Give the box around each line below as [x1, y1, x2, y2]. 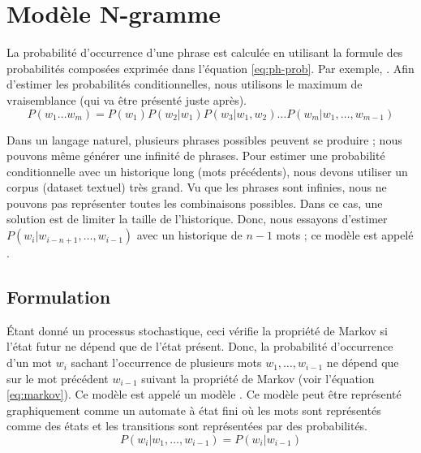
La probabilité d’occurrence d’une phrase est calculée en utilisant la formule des [6, 44, 403, 61]
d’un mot [6, 354, 53, 371]
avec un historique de [136, 226, 243, 244]
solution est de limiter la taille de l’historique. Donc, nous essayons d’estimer [6, 210, 388, 227]
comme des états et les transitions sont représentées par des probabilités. [6, 417, 368, 434]
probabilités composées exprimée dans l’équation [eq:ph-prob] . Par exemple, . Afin [6, 59, 415, 76]
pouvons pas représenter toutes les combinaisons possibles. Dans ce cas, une [6, 194, 383, 211]
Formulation [6, 284, 111, 309]
